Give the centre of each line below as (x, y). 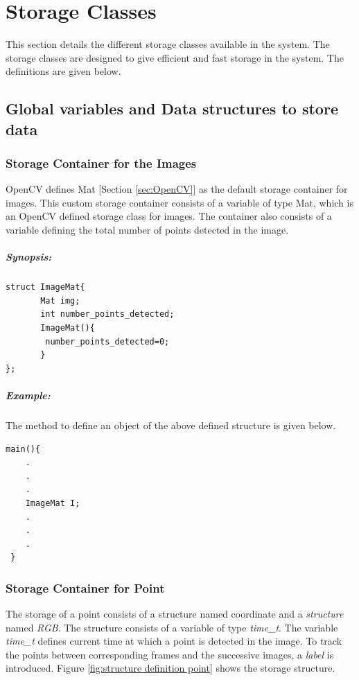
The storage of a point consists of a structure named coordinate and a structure (175, 614)
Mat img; (60, 300)
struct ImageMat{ (45, 287)
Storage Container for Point (85, 587)
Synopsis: (29, 257)
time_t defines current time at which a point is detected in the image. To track (174, 641)
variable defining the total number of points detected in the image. (147, 230)
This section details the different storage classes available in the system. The (168, 44)
